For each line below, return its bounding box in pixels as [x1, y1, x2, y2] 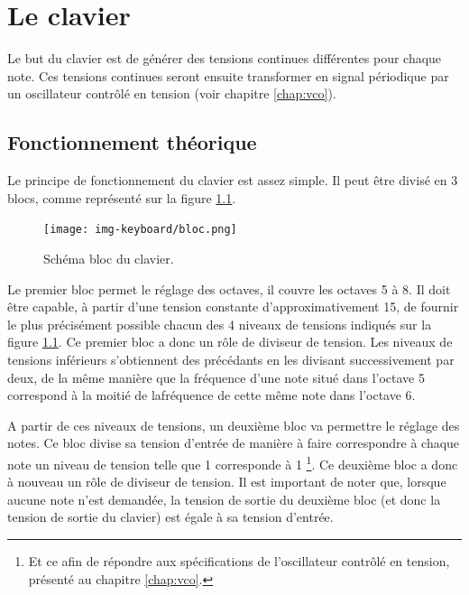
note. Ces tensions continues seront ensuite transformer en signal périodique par [7, 66, 449, 85]
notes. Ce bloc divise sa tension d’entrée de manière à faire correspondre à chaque [7, 433, 460, 452]
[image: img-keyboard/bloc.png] [43, 223, 237, 237]
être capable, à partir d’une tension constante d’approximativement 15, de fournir [7, 297, 459, 316]
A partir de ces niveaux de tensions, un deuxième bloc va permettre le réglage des [7, 415, 460, 434]
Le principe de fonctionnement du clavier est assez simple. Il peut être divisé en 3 [7, 171, 458, 190]
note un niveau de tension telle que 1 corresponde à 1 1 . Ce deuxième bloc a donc [7, 451, 458, 473]
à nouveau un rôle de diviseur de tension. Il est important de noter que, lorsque [7, 472, 446, 491]
